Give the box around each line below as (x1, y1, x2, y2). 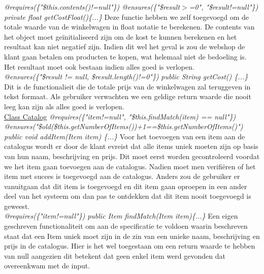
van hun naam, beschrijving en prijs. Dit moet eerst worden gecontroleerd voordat (4, 150, 260, 161)
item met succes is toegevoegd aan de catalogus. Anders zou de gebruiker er (4, 171, 240, 181)
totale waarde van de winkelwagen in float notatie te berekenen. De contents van (4, 21, 255, 32)
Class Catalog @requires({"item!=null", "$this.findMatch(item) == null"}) (4, 111, 236, 121)
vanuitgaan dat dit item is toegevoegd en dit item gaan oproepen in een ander (4, 180, 247, 191)
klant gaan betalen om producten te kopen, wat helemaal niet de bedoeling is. (4, 51, 247, 62)
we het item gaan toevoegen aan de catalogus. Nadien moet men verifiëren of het (4, 161, 256, 171)
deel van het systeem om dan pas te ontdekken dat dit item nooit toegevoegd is (4, 191, 251, 201)
